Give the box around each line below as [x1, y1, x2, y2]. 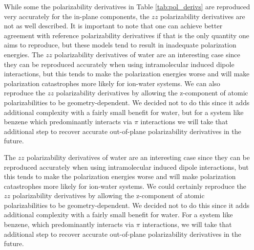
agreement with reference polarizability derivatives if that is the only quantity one [4, 30, 250, 40]
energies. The [4, 49, 43, 59]
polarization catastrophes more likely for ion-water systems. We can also [4, 78, 220, 88]
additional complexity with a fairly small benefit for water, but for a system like [4, 107, 244, 117]
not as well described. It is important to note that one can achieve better [4, 21, 223, 31]
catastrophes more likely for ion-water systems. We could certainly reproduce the [4, 181, 247, 191]
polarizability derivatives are [160, 11, 245, 21]
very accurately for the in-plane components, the [4, 11, 149, 21]
